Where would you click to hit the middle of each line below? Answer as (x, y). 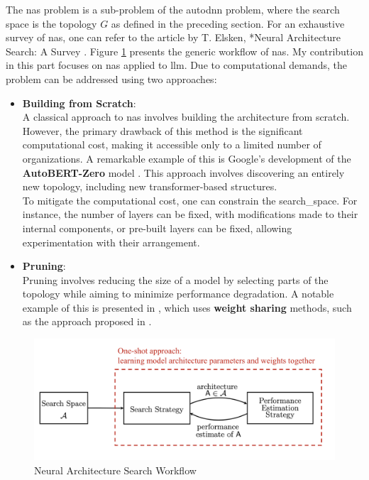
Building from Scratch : (79, 103)
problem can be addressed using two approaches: (111, 78)
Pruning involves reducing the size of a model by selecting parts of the (175, 279)
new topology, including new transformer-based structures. (150, 186)
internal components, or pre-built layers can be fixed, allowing (157, 228)
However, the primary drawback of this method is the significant (163, 130)
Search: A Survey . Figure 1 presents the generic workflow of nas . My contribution (184, 51)
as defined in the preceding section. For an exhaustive (228, 23)
